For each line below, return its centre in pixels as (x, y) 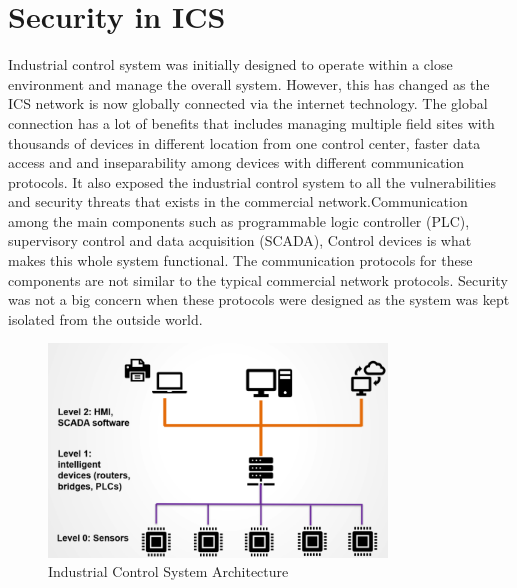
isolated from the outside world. (105, 318)
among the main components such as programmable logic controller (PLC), (239, 220)
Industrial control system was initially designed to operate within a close (230, 64)
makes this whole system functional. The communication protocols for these (240, 260)
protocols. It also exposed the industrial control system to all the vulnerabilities (252, 181)
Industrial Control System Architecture (168, 571)
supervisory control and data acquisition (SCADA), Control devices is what (240, 240)
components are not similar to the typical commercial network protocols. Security (258, 279)
